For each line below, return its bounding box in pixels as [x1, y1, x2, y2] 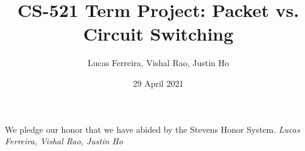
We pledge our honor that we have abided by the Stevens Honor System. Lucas [5, 122, 300, 135]
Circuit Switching [83, 21, 234, 46]
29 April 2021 [133, 76, 184, 89]
